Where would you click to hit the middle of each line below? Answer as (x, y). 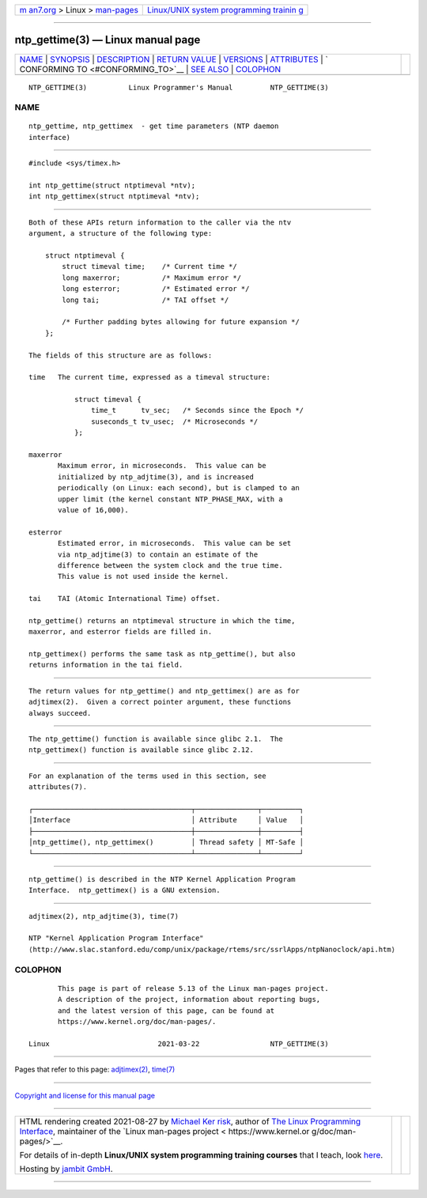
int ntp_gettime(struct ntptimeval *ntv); (112, 185)
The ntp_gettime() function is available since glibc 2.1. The (156, 739)
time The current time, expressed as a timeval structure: (149, 377)
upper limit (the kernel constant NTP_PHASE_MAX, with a (171, 499)
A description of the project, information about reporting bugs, (189, 1000)
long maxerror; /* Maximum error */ (151, 278)
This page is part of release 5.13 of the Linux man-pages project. (193, 988)
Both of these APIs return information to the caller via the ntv (160, 222)
